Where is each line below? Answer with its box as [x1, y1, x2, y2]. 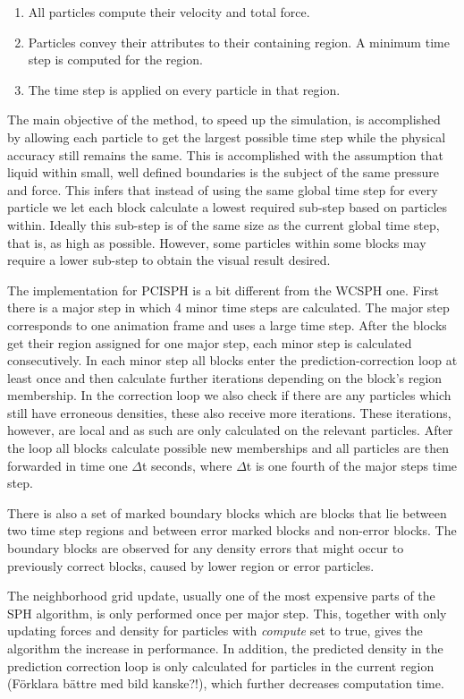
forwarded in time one [7, 456, 128, 474]
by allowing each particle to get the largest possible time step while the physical [7, 127, 446, 146]
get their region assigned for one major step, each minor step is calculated [7, 333, 412, 352]
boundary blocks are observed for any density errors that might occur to [7, 539, 404, 558]
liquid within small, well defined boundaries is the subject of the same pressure [7, 163, 439, 182]
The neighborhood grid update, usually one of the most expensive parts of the [7, 586, 435, 605]
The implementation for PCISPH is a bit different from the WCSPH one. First [7, 280, 439, 299]
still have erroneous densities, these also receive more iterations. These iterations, [7, 403, 451, 422]
